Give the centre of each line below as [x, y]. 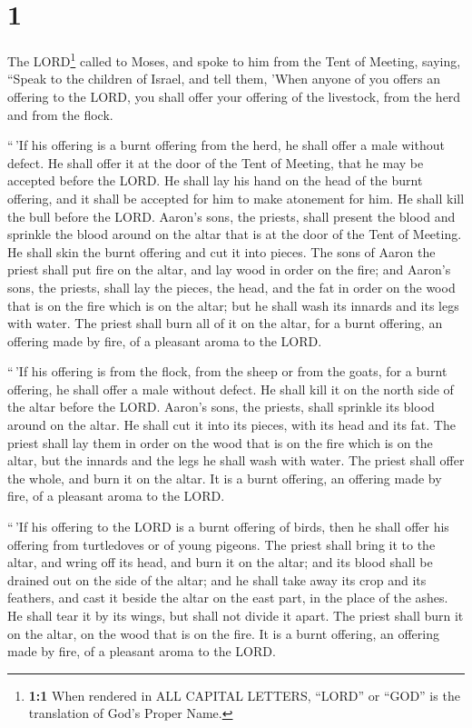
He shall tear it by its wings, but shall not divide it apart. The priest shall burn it [236, 615]
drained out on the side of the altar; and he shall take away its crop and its [217, 579]
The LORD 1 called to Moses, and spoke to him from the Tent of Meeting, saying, [234, 60]
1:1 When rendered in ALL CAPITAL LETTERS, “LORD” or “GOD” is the [244, 695]
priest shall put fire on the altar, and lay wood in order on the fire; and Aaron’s [229, 269]
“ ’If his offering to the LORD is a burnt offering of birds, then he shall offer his [228, 527]
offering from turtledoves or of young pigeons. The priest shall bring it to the [221, 544]
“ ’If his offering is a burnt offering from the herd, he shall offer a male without [226, 145]
